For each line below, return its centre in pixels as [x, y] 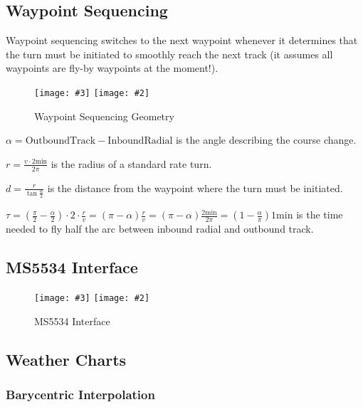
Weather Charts [66, 359]
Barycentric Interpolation [80, 394]
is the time [320, 215]
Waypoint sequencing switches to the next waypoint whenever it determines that [182, 40]
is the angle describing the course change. [266, 140]
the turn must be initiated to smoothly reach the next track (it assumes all [169, 54]
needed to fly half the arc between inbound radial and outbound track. [160, 229]
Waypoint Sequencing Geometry [104, 116]
